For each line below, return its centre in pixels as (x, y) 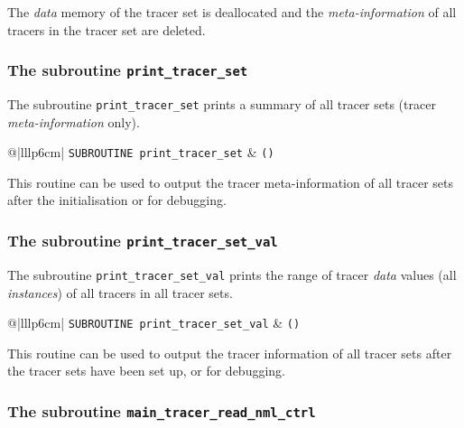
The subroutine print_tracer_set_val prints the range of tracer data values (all (232, 274)
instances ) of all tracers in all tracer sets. (120, 292)
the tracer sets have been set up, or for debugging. (146, 371)
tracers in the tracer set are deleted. (107, 29)
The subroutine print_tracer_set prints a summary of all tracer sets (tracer (222, 103)
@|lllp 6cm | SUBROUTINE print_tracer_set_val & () (154, 323)
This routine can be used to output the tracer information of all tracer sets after (230, 353)
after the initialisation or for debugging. (117, 200)
